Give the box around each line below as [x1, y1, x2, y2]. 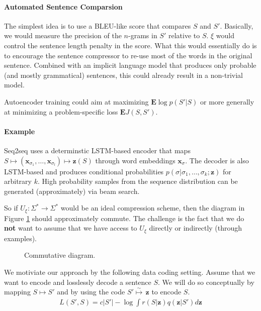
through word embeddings [95, 155, 176, 165]
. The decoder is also [185, 155, 249, 165]
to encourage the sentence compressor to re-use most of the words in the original [4, 50, 252, 60]
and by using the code [57, 286, 125, 297]
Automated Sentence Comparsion [4, 1, 123, 12]
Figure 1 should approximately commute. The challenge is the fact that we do [4, 213, 244, 223]
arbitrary [4, 176, 32, 186]
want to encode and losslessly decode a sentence [4, 276, 151, 287]
